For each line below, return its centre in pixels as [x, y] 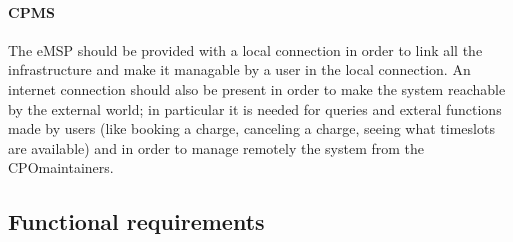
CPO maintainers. [61, 167]
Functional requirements [136, 221]
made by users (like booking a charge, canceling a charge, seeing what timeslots [251, 128]
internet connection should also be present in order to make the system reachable [257, 88]
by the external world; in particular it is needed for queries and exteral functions [255, 108]
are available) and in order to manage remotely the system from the [216, 147]
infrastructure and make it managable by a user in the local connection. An [239, 69]
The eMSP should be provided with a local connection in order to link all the [245, 49]
